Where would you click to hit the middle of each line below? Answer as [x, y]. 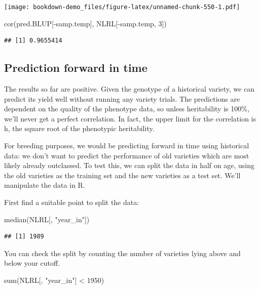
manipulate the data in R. [45, 185]
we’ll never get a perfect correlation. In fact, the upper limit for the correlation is [130, 118]
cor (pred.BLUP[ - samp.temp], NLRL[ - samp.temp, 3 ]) [85, 23]
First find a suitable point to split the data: [72, 202]
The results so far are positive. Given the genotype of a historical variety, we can [129, 89]
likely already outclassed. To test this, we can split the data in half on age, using [129, 165]
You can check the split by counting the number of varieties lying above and [122, 253]
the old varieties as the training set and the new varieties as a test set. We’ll [122, 175]
